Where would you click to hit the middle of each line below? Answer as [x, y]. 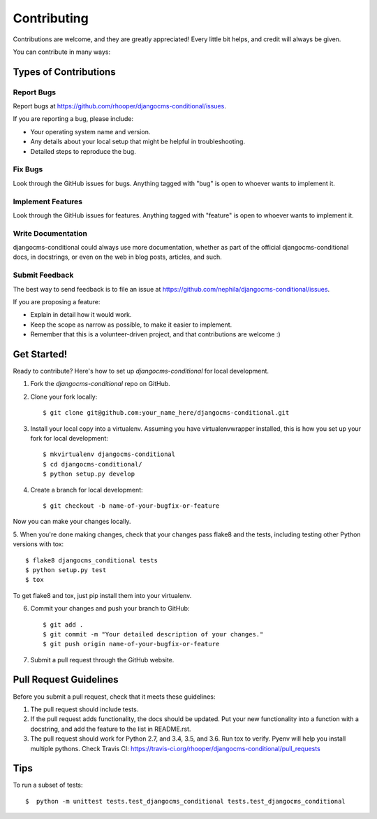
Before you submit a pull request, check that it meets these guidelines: [114, 697]
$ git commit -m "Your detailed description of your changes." [153, 634]
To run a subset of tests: [48, 785]
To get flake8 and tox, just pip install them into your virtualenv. [102, 595]
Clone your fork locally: [64, 397]
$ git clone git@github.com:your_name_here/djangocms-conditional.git [166, 413]
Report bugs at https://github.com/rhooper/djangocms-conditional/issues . [119, 106]
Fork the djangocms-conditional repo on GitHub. [100, 384]
